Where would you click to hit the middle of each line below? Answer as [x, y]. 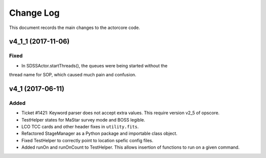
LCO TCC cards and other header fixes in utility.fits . [80, 127]
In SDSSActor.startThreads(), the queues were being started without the [94, 65]
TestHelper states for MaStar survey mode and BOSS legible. [83, 120]
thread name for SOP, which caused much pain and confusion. [73, 75]
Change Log [34, 13]
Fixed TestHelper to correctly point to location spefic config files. [87, 140]
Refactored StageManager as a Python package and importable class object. [99, 133]
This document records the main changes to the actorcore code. [75, 28]
